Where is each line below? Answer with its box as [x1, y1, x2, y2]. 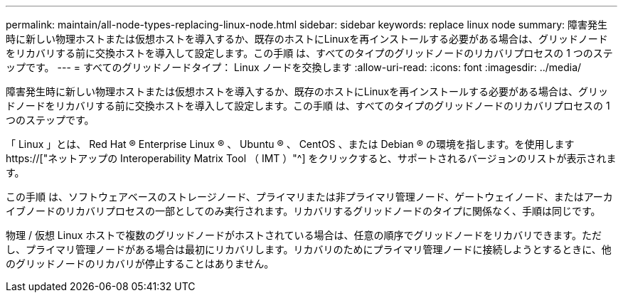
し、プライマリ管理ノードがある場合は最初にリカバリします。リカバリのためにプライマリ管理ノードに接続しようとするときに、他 [6, 243, 612, 255]
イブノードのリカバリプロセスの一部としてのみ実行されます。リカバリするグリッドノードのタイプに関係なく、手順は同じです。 [6, 205, 601, 217]
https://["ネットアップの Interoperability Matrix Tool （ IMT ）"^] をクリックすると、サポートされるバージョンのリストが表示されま [6, 152, 617, 164]
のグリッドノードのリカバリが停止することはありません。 [6, 257, 275, 270]
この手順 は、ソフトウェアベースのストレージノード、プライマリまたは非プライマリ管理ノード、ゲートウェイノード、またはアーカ [6, 191, 613, 203]
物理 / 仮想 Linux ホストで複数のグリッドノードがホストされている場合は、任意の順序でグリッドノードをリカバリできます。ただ [6, 229, 602, 241]
